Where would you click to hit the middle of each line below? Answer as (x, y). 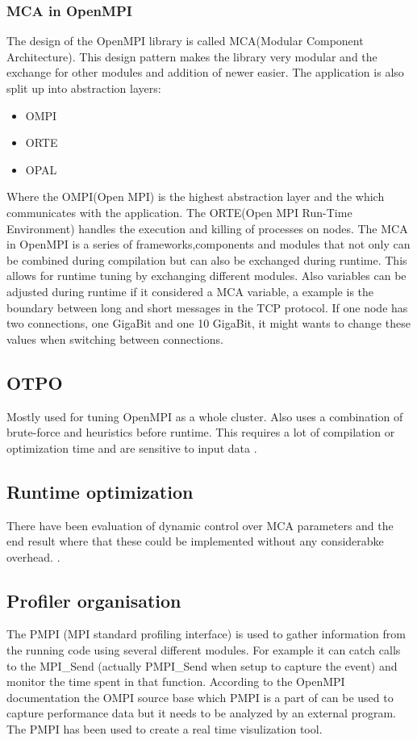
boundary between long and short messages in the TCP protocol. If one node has (207, 307)
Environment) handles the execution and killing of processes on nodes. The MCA (207, 228)
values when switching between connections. (115, 339)
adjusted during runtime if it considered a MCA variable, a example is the (190, 291)
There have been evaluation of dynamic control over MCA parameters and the (200, 525)
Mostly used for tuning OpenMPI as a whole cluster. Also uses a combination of (205, 416)
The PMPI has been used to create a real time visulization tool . (165, 729)
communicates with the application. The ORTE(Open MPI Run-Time (179, 212)
